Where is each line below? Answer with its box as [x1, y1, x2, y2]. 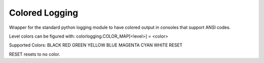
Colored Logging [9, 7, 78, 18]
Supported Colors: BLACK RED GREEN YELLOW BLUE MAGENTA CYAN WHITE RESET [9, 42, 183, 48]
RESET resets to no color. [9, 51, 61, 57]
